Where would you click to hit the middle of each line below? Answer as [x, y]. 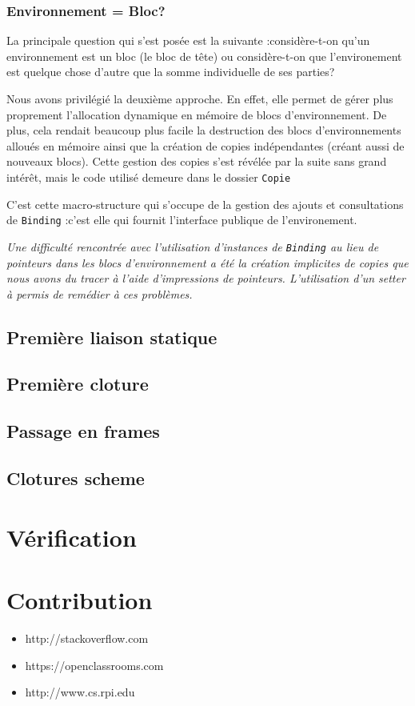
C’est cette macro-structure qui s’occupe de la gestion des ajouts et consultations [205, 204]
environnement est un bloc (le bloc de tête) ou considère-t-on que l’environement [204, 56]
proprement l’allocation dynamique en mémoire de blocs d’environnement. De [197, 114]
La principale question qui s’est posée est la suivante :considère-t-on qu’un [188, 40]
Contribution [80, 600]
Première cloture [78, 384]
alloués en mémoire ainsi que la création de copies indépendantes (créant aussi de [206, 145]
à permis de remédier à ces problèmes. [100, 293]
